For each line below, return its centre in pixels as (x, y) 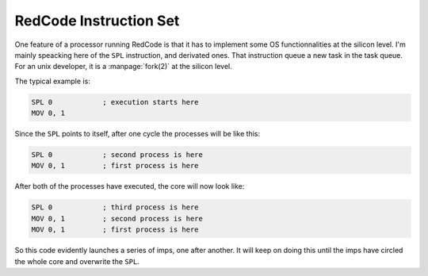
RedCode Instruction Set (97, 21)
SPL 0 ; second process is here (117, 155)
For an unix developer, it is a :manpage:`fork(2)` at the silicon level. (124, 67)
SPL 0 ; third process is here (115, 207)
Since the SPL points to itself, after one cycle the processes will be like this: (138, 134)
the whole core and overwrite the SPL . (77, 261)
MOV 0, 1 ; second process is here (117, 218)
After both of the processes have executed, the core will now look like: (130, 186)
